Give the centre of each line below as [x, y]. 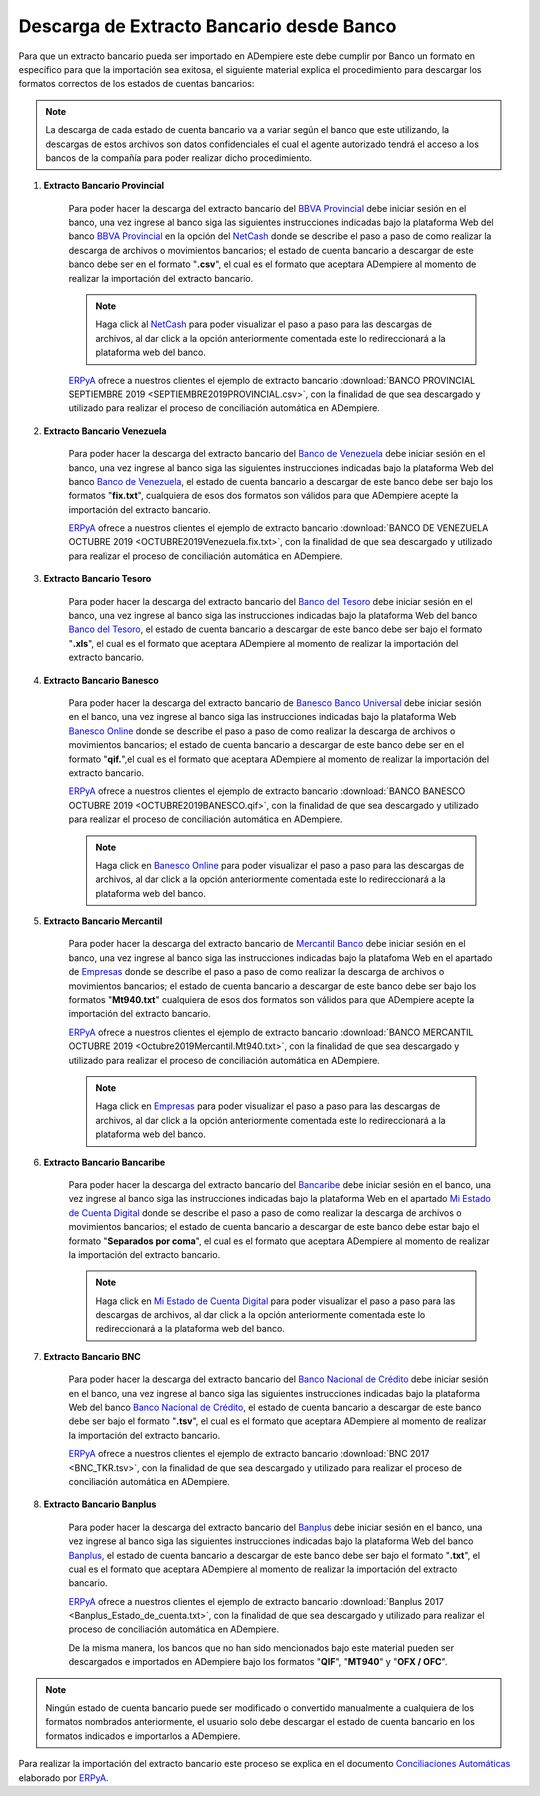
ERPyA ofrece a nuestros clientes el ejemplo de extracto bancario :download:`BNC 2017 [249, 1454]
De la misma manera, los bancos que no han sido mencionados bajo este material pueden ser [261, 1647]
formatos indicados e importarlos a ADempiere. [143, 1736]
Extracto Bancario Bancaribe [104, 1162]
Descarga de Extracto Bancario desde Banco [207, 26]
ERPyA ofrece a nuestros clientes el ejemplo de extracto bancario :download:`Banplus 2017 [256, 1601]
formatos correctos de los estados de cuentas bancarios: [136, 84]
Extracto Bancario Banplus [100, 1504]
